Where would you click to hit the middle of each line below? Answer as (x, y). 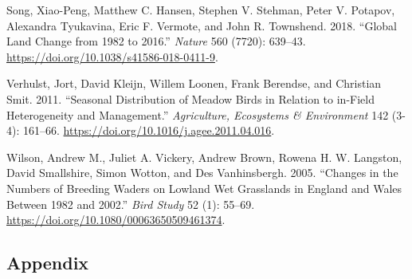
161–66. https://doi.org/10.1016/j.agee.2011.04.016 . (149, 130)
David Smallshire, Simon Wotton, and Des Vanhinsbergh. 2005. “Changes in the (202, 173)
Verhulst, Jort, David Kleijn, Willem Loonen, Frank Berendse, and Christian (194, 83)
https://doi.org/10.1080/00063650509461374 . (116, 220)
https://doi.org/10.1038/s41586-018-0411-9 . (112, 56)
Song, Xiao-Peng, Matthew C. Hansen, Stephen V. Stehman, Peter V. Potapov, (201, 10)
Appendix (48, 263)
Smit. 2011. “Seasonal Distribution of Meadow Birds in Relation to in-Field (190, 98)
